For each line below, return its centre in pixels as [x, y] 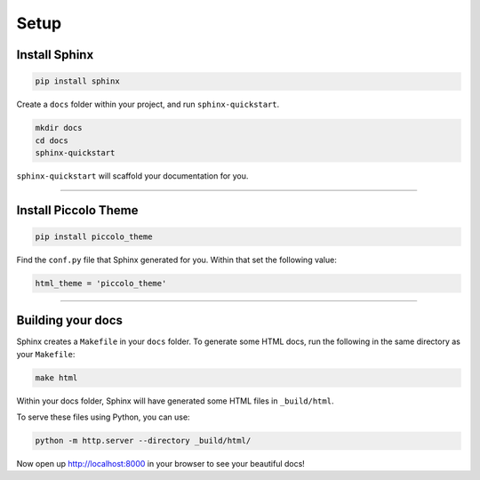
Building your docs [70, 320]
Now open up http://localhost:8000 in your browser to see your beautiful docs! [161, 464]
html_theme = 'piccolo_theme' [101, 283]
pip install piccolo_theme [94, 236]
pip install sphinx [77, 81]
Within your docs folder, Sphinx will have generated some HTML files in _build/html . [175, 401]
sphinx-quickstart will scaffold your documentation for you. [132, 176]
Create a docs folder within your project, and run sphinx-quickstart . [148, 104]
